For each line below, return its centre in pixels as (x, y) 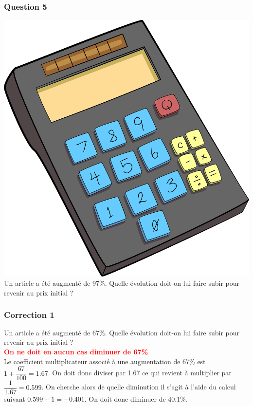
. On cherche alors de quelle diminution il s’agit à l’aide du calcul (139, 387)
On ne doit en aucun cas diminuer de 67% (76, 352)
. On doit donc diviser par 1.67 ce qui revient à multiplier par (140, 373)
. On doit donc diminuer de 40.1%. (136, 399)
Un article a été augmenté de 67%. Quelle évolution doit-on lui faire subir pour (122, 332)
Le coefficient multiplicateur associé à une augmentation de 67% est (105, 361)
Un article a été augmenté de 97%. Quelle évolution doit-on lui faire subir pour (122, 283)
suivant (15, 399)
